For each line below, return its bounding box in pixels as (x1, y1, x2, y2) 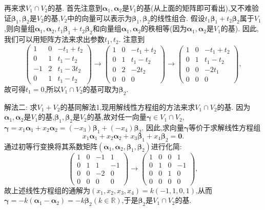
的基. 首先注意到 (48, 3, 103, 13)
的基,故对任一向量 (87, 111, 147, 122)
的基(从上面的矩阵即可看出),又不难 (136, 3, 252, 13)
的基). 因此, (220, 23, 259, 34)
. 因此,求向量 (141, 122, 184, 132)
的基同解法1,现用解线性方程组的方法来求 (60, 101, 195, 112)
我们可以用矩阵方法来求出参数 (4, 34, 105, 44)
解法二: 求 (4, 101, 37, 112)
